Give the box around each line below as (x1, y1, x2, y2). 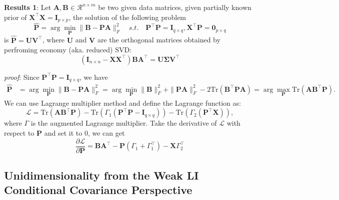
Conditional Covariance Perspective (4, 182, 192, 198)
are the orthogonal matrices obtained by (97, 34, 220, 45)
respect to (4, 128, 34, 138)
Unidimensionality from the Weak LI (4, 168, 199, 183)
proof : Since (4, 71, 39, 82)
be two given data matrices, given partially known (98, 2, 251, 12)
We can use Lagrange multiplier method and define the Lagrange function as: (4, 97, 241, 108)
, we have (79, 71, 108, 82)
